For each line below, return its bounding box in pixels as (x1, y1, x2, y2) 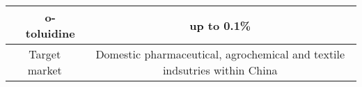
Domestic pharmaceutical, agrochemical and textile (95, 46, 345, 62)
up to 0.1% (189, 17, 251, 33)
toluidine (25, 25, 75, 41)
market (27, 62, 62, 78)
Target (29, 46, 61, 62)
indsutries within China (162, 62, 278, 78)
